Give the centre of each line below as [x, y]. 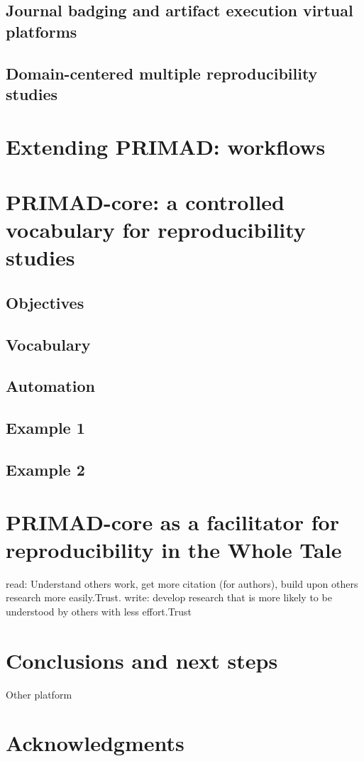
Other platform [39, 694]
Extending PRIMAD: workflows [166, 146]
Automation [50, 386]
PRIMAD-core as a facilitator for [172, 521]
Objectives [45, 302]
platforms [42, 31]
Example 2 [45, 469]
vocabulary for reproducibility [156, 230]
